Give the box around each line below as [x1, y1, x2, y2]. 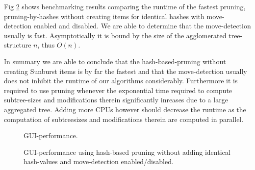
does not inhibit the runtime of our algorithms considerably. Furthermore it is [4, 75, 238, 86]
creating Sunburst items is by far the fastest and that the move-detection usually [4, 66, 247, 76]
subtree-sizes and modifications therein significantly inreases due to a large [4, 95, 228, 105]
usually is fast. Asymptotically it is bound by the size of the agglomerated [4, 30, 227, 40]
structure [4, 40, 31, 50]
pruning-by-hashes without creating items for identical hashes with [4, 11, 204, 21]
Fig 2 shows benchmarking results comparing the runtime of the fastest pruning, [4, 1, 246, 11]
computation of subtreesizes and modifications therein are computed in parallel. [4, 114, 244, 124]
